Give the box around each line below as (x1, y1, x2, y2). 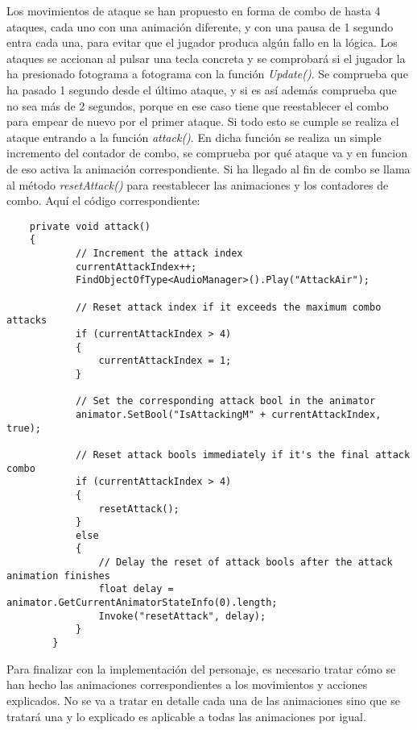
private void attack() (29, 220, 151, 232)
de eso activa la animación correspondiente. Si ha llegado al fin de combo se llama (6, 160, 411, 177)
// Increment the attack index (75, 248, 243, 260)
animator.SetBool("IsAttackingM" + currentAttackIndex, (75, 408, 382, 420)
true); (6, 422, 41, 434)
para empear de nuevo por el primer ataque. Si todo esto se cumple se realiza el (6, 113, 399, 130)
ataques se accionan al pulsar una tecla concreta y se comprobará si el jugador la (6, 49, 406, 66)
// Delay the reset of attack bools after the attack (98, 557, 393, 569)
